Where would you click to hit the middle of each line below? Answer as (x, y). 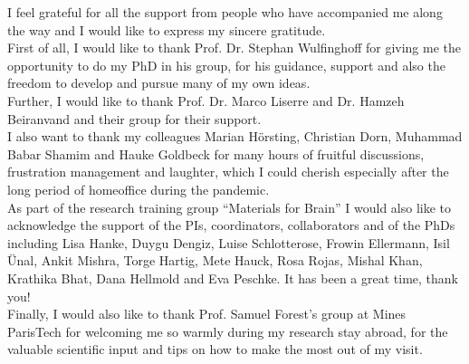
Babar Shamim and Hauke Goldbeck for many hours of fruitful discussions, (216, 153)
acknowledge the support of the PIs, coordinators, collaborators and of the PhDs (231, 225)
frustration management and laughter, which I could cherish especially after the (228, 172)
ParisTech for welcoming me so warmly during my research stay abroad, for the (228, 331)
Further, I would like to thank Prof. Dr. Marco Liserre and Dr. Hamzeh (206, 100)
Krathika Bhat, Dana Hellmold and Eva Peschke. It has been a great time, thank (233, 278)
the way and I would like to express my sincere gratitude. (167, 29)
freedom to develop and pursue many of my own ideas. (159, 83)
